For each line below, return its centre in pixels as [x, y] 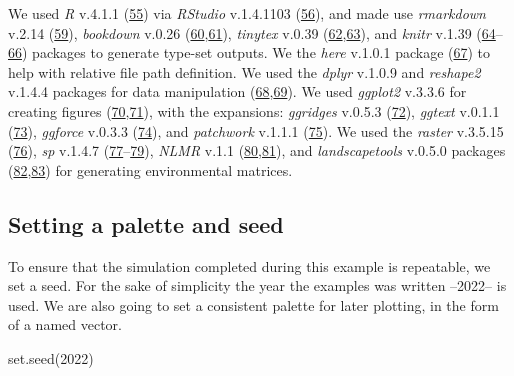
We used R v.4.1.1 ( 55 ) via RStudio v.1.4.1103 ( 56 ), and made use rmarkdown [247, 13]
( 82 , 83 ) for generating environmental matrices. [150, 169]
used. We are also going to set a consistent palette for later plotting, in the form [253, 304]
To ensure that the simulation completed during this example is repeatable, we [249, 265]
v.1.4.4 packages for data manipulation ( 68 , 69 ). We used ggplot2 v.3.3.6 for [237, 91]
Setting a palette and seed [146, 223]
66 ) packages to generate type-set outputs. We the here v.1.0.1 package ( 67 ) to [249, 52]
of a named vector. [65, 324]
